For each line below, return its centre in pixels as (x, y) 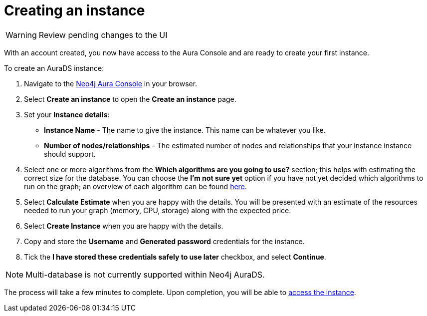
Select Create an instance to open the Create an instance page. (130, 99)
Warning (21, 35)
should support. (70, 154)
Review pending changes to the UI (103, 35)
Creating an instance (75, 10)
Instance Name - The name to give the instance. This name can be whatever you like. (185, 130)
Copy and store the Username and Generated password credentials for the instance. (164, 241)
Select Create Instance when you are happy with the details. (124, 226)
